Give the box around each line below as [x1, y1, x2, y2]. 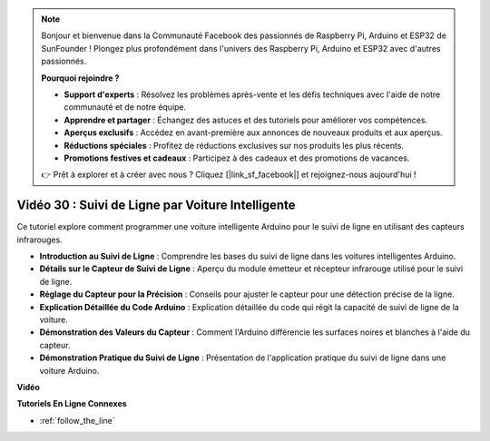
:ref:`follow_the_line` [39, 415, 115, 426]
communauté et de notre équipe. [64, 102, 187, 113]
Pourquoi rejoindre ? [41, 73, 120, 83]
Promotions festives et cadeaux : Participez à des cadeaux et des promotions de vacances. [64, 152, 410, 163]
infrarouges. [16, 234, 63, 245]
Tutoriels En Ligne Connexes [16, 398, 127, 409]
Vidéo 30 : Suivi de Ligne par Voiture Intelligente [16, 198, 296, 213]
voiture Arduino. [39, 365, 100, 376]
